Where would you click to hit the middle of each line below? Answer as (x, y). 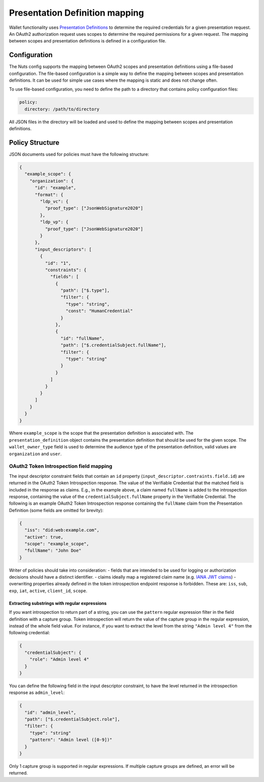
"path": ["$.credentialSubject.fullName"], (113, 345)
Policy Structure (34, 143)
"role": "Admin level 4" (59, 659)
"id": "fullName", (82, 338)
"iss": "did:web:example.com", (62, 530)
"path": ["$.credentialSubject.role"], (72, 719)
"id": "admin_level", (51, 712)
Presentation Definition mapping (77, 13)
